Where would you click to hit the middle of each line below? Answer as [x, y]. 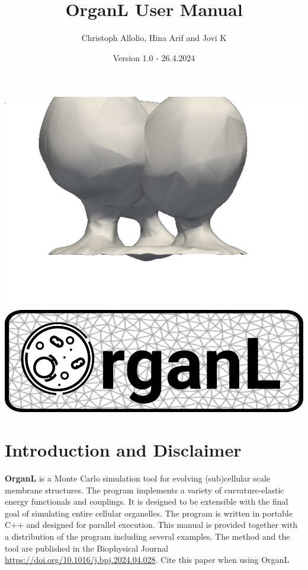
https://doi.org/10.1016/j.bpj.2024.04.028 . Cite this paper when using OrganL [147, 560]
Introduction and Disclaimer [123, 450]
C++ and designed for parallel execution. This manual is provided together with [151, 525]
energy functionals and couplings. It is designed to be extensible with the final [147, 501]
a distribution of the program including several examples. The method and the [147, 536]
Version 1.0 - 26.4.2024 [154, 57]
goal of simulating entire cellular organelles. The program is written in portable [149, 513]
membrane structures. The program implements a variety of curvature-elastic [145, 490]
